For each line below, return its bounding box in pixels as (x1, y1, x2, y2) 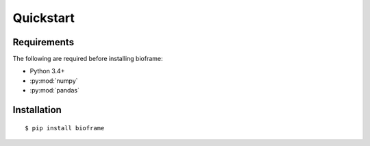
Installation (12, 104, 62, 116)
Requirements (12, 36, 75, 48)
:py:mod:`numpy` (29, 76, 78, 85)
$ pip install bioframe (25, 124, 105, 132)
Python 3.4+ (29, 67, 65, 75)
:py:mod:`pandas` (29, 86, 80, 95)
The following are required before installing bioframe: (12, 55, 163, 63)
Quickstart (12, 10, 75, 25)
